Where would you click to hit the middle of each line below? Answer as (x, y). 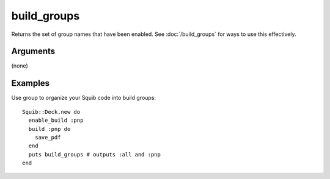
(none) (20, 66)
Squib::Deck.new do (51, 112)
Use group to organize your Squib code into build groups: (83, 98)
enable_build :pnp (56, 121)
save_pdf (48, 137)
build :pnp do (50, 129)
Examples (31, 83)
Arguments (33, 51)
